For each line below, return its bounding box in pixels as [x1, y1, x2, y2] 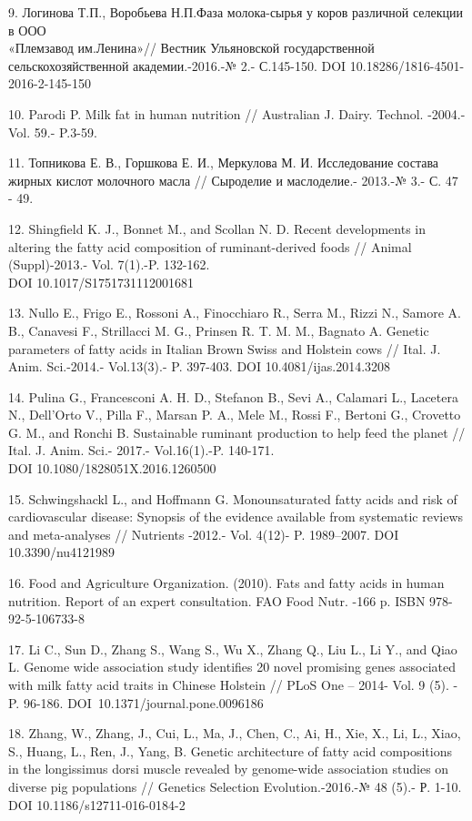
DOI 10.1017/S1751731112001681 [8, 272, 194, 291]
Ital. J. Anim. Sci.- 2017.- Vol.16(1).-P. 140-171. [8, 441, 275, 460]
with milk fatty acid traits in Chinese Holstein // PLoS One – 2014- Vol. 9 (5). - [8, 675, 458, 694]
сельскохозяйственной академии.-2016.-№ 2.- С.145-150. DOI [8, 56, 346, 75]
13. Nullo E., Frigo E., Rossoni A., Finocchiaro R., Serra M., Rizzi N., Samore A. [8, 303, 461, 322]
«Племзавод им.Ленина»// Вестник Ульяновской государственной [8, 38, 375, 57]
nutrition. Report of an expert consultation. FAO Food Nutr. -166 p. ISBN [8, 591, 426, 610]
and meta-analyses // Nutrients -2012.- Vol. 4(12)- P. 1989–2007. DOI [8, 524, 399, 543]
